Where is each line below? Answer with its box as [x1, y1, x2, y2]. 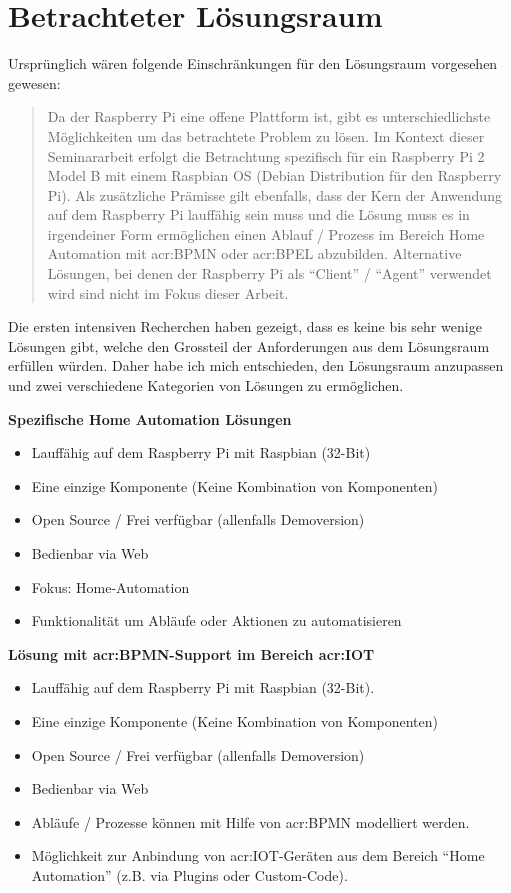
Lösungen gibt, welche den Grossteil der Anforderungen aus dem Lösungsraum [8, 335, 490, 356]
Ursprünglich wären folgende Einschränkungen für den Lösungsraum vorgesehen [8, 53, 498, 74]
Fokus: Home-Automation [31, 576, 190, 597]
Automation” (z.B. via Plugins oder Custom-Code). [31, 864, 348, 885]
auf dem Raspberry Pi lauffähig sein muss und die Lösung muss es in [47, 204, 470, 225]
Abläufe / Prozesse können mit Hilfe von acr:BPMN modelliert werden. [31, 811, 470, 832]
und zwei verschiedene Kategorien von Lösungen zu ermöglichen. [8, 375, 404, 396]
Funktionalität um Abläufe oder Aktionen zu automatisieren [31, 610, 402, 631]
